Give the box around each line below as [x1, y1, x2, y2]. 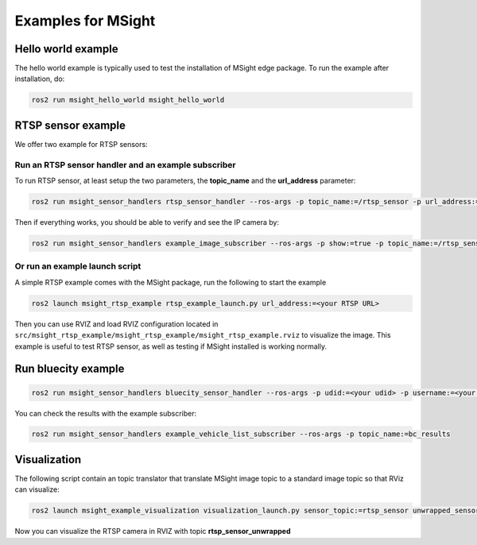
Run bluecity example [14, 362, 125, 376]
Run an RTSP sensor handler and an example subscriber [14, 159, 236, 170]
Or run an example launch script [14, 261, 142, 272]
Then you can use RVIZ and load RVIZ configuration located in [14, 319, 219, 329]
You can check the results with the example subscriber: [14, 408, 197, 418]
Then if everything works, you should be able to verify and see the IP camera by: [14, 218, 280, 227]
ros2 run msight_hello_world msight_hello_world [31, 95, 225, 105]
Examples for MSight [14, 12, 156, 29]
